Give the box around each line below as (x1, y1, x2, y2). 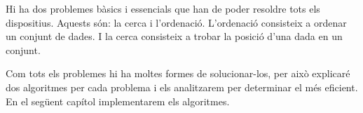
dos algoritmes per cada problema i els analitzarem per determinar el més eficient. (6, 79, 358, 94)
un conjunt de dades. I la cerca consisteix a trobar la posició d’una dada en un (6, 29, 343, 44)
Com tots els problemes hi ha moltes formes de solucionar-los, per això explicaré (6, 66, 350, 81)
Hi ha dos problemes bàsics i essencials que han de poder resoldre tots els (6, 1, 320, 15)
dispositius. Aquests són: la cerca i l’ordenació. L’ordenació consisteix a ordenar (6, 15, 347, 29)
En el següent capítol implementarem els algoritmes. (6, 93, 230, 108)
